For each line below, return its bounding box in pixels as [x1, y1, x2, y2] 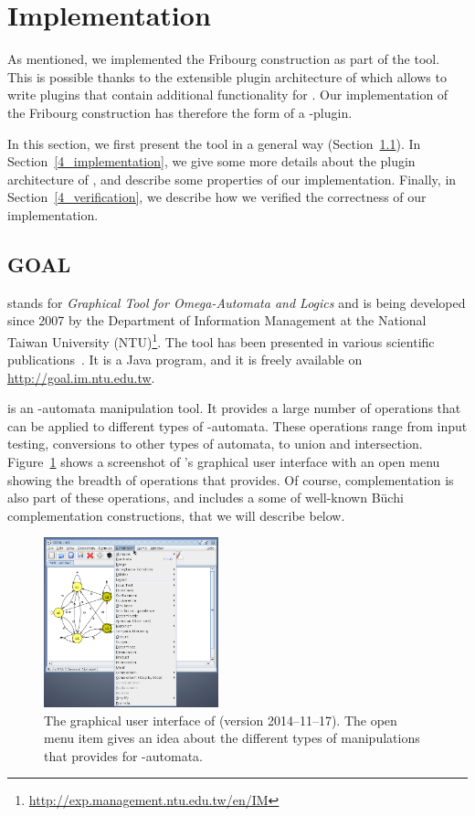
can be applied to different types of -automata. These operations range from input [7, 416, 468, 435]
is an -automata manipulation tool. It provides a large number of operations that [7, 398, 461, 418]
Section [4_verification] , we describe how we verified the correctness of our [7, 187, 427, 207]
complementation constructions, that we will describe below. [7, 505, 345, 525]
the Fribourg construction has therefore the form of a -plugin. [7, 102, 353, 122]
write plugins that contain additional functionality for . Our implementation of [7, 85, 449, 104]
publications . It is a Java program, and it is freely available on [7, 350, 363, 369]
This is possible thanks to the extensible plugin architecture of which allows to [7, 67, 447, 86]
